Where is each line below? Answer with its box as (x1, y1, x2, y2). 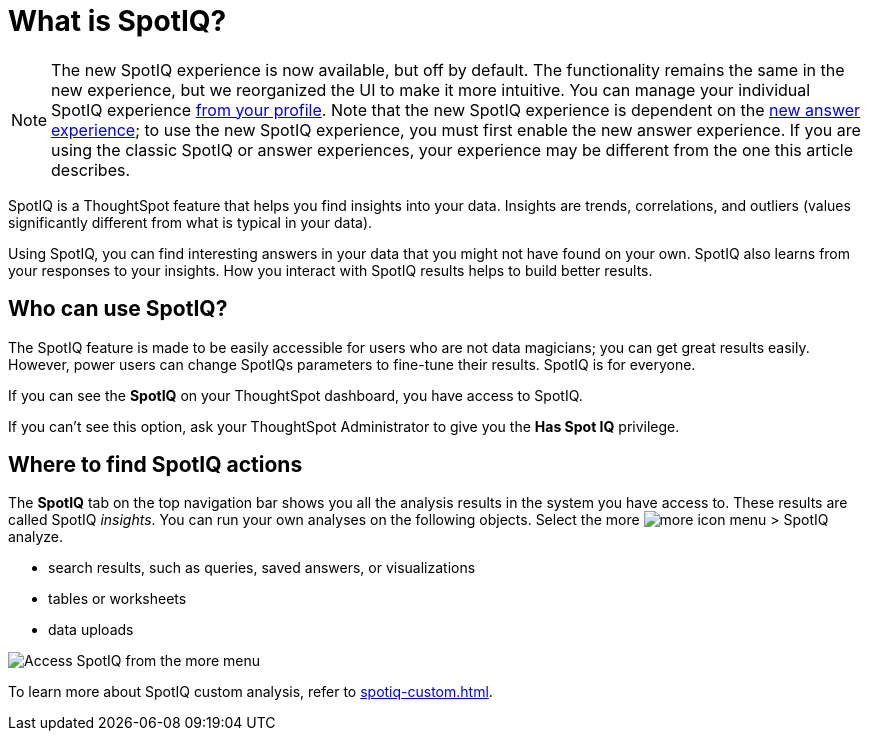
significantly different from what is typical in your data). (8, 213, 373, 231)
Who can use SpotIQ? (8, 296, 228, 322)
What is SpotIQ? (8, 4, 227, 38)
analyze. (8, 528, 64, 546)
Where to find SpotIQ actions (8, 452, 303, 478)
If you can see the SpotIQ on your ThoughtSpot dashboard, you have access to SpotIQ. (8, 386, 583, 404)
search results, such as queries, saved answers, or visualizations (48, 559, 476, 577)
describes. (51, 159, 131, 180)
